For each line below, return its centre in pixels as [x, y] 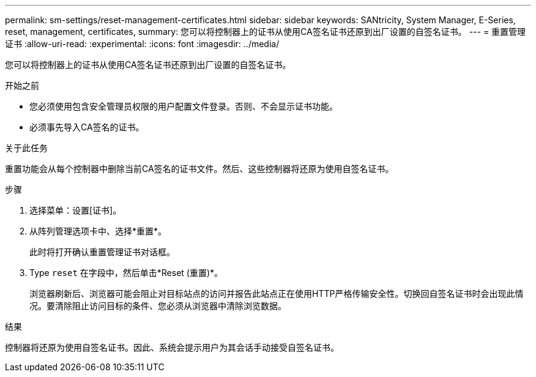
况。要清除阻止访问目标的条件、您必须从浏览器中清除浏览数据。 [158, 306]
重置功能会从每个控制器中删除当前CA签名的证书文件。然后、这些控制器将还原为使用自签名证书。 [199, 169]
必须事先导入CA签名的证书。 [87, 127]
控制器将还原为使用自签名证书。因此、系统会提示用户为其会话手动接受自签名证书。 [172, 347]
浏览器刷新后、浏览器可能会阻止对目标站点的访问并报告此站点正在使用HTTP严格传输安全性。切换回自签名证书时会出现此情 [277, 293]
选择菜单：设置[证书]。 [76, 210]
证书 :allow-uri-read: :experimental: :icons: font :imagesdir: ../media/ [142, 44]
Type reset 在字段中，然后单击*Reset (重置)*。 [126, 273]
